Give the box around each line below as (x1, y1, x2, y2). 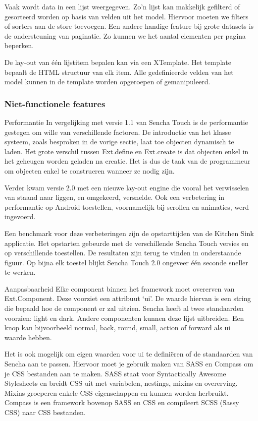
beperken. (4, 40, 34, 51)
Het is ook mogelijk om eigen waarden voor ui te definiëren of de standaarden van (4, 349, 253, 359)
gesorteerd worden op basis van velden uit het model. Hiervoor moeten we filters (4, 11, 249, 21)
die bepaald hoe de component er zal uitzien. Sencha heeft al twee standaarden (4, 303, 244, 313)
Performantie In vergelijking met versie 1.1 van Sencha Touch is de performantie (4, 117, 248, 127)
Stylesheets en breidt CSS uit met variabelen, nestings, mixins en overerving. (4, 378, 238, 388)
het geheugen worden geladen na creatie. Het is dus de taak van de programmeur (4, 156, 251, 166)
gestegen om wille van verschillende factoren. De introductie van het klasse (4, 126, 231, 137)
